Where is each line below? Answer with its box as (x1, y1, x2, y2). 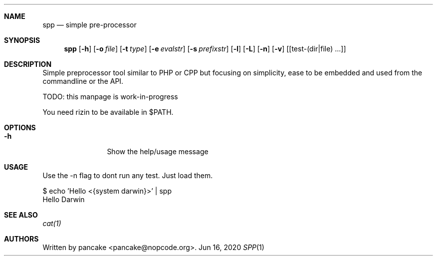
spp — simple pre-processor (42, 20, 137, 29)
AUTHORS (4, 235, 39, 243)
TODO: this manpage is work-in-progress (42, 92, 178, 101)
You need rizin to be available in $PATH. (42, 108, 174, 116)
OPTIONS (4, 123, 36, 132)
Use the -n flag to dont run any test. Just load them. (42, 171, 213, 180)
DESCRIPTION (4, 60, 52, 68)
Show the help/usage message (107, 147, 209, 156)
